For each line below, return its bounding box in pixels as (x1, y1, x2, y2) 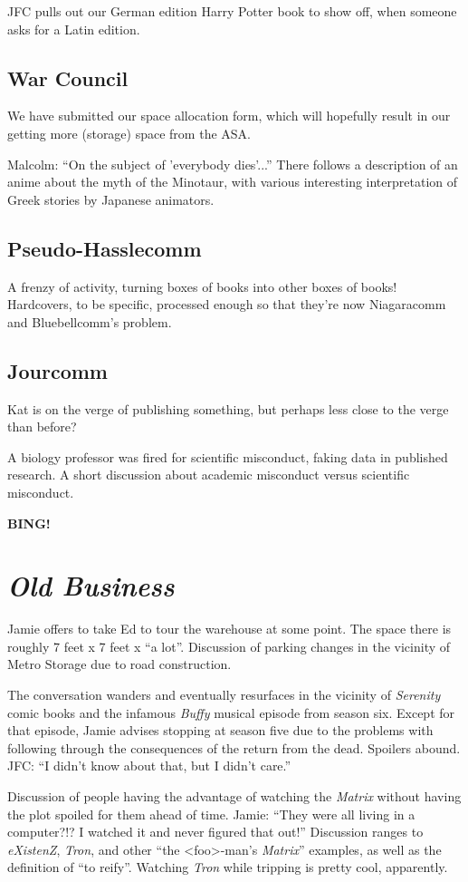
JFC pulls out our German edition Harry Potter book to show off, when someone (7, 2, 457, 20)
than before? (7, 417, 77, 436)
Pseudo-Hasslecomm (7, 234, 202, 262)
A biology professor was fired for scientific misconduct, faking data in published (7, 447, 448, 466)
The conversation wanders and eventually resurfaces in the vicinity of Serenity (7, 685, 441, 704)
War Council (7, 63, 129, 92)
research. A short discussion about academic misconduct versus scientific (7, 465, 410, 484)
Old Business (7, 567, 175, 605)
